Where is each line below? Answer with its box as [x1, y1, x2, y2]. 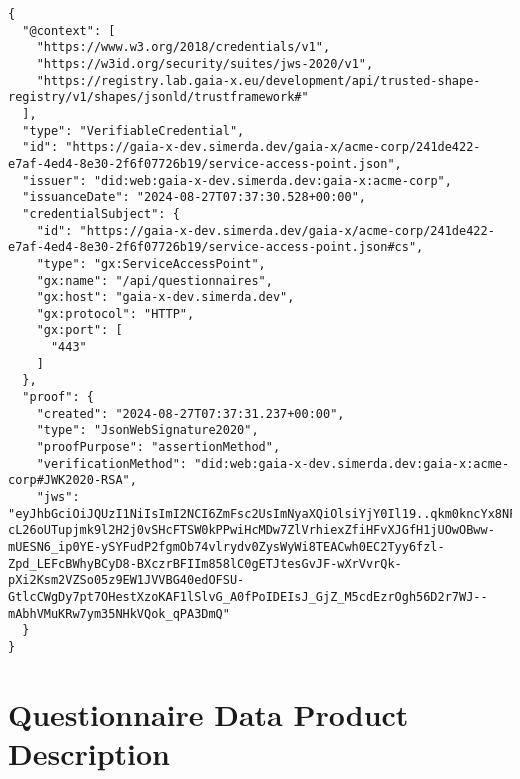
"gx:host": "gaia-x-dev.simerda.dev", [36, 290, 295, 305]
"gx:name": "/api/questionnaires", [36, 273, 273, 288]
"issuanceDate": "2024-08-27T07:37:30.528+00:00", [22, 190, 366, 205]
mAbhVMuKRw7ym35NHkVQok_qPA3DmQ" [8, 606, 230, 621]
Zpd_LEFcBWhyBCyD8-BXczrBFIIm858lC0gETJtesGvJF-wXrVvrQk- [8, 556, 402, 571]
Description [8, 732, 171, 773]
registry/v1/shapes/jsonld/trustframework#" [8, 90, 309, 105]
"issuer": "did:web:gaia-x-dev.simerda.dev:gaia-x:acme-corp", [22, 173, 452, 188]
